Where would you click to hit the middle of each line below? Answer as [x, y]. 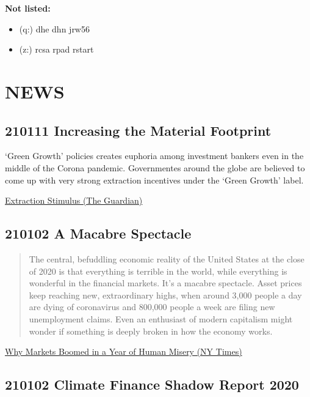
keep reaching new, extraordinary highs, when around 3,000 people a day [165, 295]
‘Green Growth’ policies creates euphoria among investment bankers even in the [154, 156]
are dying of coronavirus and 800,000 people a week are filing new [152, 307]
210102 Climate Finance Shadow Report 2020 [152, 384]
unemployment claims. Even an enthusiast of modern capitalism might [161, 318]
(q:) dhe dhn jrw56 [54, 28]
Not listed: [28, 8]
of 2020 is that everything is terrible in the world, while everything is [158, 271]
